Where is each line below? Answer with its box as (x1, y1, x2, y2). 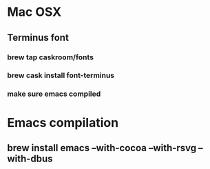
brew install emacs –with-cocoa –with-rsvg (7, 142, 197, 154)
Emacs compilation (7, 115, 119, 130)
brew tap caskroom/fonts (7, 52, 94, 62)
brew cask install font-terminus (7, 70, 115, 80)
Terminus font (7, 32, 69, 43)
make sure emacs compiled (7, 89, 101, 99)
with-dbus (7, 152, 53, 164)
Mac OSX (7, 4, 62, 20)
